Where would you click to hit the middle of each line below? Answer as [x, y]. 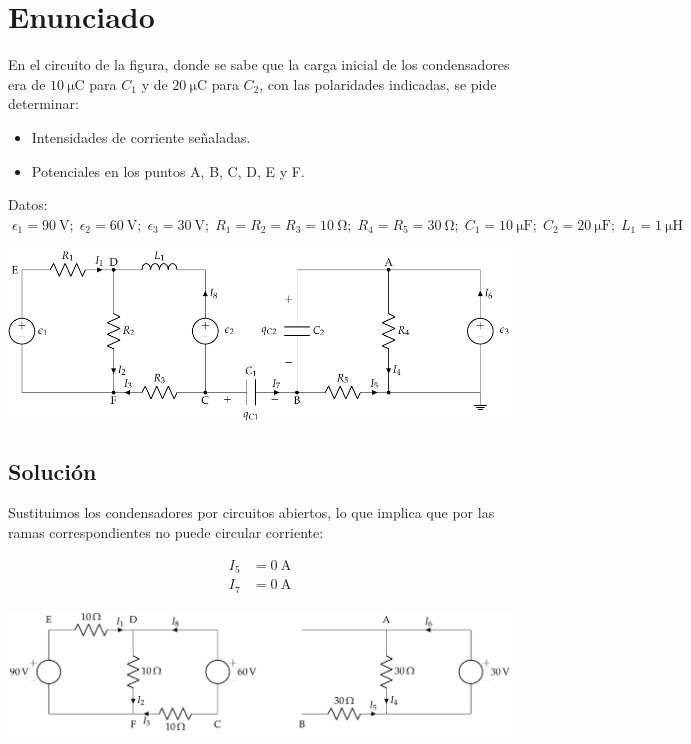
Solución [52, 470]
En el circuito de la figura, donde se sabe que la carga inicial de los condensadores [259, 64]
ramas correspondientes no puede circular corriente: [166, 532]
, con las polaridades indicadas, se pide [378, 83]
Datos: [28, 204]
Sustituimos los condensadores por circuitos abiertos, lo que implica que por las [251, 512]
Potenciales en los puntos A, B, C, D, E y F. [168, 170]
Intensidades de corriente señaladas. [141, 136]
